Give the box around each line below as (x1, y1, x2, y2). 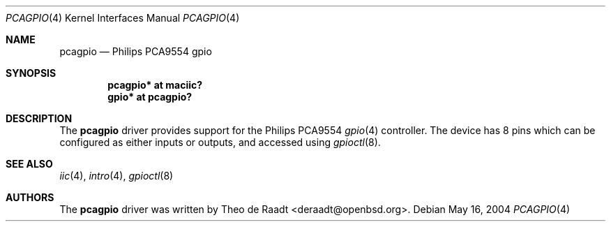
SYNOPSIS (6, 67, 56, 79)
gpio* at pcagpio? (107, 91, 193, 103)
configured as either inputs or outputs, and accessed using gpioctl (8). (59, 136, 381, 148)
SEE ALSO (6, 158, 53, 170)
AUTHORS (6, 191, 54, 203)
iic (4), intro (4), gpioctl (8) (59, 170, 174, 182)
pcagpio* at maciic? (107, 79, 203, 91)
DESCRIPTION (6, 112, 73, 124)
